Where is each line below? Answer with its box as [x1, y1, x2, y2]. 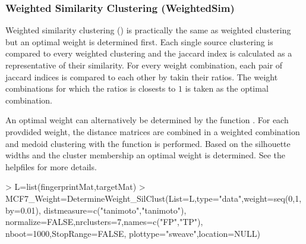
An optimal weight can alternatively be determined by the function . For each [5, 114, 289, 126]
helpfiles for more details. [5, 160, 97, 173]
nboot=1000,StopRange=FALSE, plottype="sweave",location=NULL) [5, 227, 261, 239]
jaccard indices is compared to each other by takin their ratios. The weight [5, 70, 278, 83]
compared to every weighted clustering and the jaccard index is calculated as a [5, 47, 292, 60]
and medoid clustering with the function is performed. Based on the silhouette [5, 137, 291, 149]
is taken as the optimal [185, 82, 269, 95]
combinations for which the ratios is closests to [5, 82, 176, 95]
